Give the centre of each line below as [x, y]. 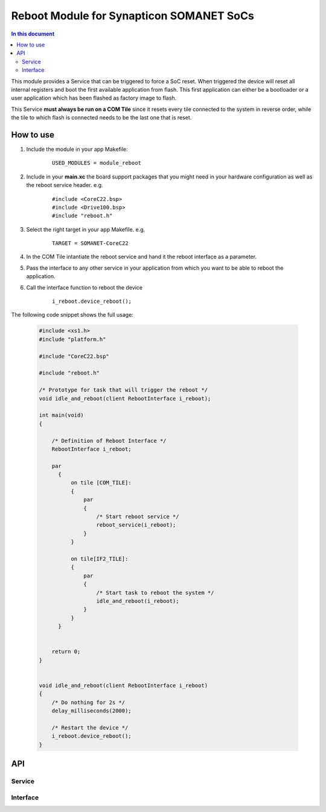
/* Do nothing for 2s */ [88, 702]
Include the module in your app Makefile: [77, 149]
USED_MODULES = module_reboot [97, 163]
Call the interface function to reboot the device [85, 287]
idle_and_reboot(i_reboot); [138, 601]
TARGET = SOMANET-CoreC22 [91, 243]
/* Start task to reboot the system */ [155, 592]
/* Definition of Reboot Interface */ [109, 441]
